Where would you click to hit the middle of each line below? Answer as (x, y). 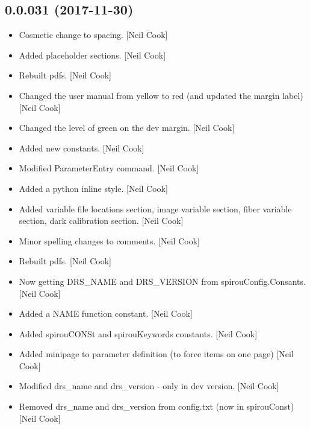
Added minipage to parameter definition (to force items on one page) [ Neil (156, 354)
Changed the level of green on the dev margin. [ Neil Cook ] (127, 128)
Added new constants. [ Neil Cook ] (82, 148)
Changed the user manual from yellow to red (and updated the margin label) (161, 95)
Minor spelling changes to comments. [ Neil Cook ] (109, 240)
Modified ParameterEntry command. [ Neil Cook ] (109, 168)
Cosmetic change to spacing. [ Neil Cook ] (93, 35)
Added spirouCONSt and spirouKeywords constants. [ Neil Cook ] (138, 333)
